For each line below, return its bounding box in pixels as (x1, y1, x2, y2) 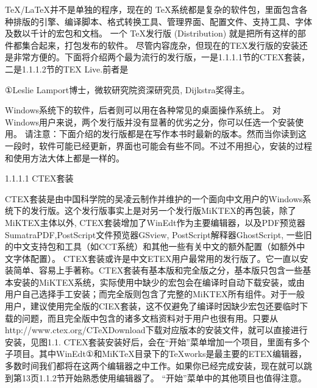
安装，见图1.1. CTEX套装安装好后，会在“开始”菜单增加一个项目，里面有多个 (5, 335, 310, 348)
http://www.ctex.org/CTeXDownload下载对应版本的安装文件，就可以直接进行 (5, 323, 308, 336)
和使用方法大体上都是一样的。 (5, 151, 124, 164)
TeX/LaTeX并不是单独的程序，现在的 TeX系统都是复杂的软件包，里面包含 (5, 3, 299, 15)
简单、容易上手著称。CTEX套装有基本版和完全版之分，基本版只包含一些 (13, 264, 303, 277)
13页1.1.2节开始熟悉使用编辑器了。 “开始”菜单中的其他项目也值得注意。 (21, 371, 307, 384)
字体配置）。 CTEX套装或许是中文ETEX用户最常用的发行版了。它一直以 (13, 252, 300, 264)
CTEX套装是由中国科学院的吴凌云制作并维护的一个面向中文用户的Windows (5, 192, 303, 205)
